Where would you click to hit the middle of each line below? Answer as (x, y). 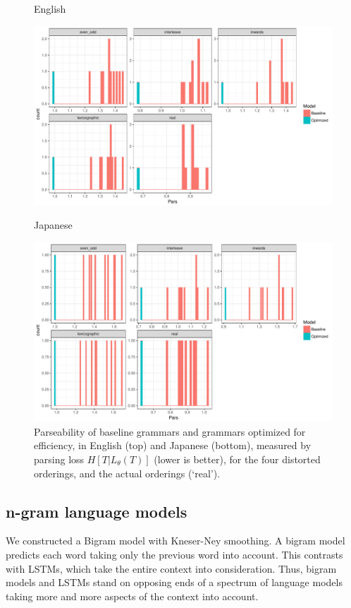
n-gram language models (97, 511)
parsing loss (59, 459)
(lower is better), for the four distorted (237, 459)
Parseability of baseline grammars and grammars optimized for (170, 431)
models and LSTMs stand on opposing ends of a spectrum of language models (174, 582)
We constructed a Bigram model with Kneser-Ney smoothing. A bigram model (175, 541)
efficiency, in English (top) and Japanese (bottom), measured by (173, 445)
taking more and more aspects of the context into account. (132, 596)
